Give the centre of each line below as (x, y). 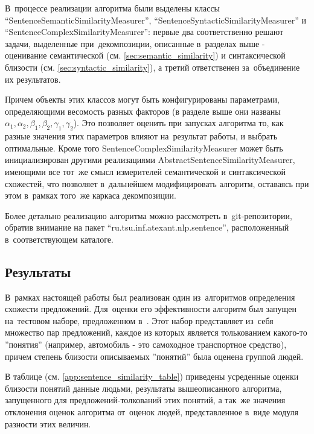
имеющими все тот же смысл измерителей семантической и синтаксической (145, 171)
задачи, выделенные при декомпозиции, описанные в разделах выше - (135, 43)
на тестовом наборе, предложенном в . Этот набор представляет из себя (139, 320)
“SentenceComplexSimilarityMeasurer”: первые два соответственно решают (144, 32)
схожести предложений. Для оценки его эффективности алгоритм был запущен (151, 309)
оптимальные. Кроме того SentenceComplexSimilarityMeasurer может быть (144, 148)
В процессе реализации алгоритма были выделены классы (113, 8)
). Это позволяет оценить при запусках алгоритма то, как (178, 123)
